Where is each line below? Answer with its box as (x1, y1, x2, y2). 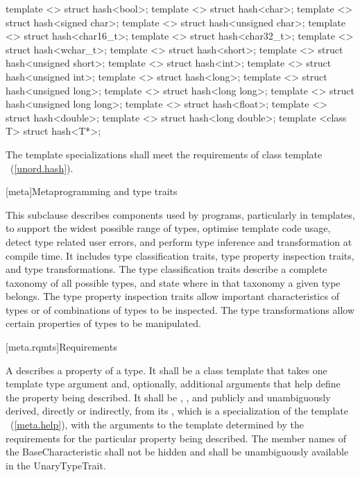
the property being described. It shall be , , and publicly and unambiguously (6, 390, 331, 404)
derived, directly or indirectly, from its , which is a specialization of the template (6, 403, 348, 418)
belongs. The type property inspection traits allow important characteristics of (6, 289, 339, 303)
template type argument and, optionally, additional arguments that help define (6, 376, 341, 391)
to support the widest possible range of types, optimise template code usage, (6, 221, 331, 235)
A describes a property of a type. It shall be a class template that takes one (6, 362, 327, 377)
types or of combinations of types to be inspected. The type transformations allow (6, 302, 355, 317)
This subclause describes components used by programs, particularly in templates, (6, 207, 355, 221)
